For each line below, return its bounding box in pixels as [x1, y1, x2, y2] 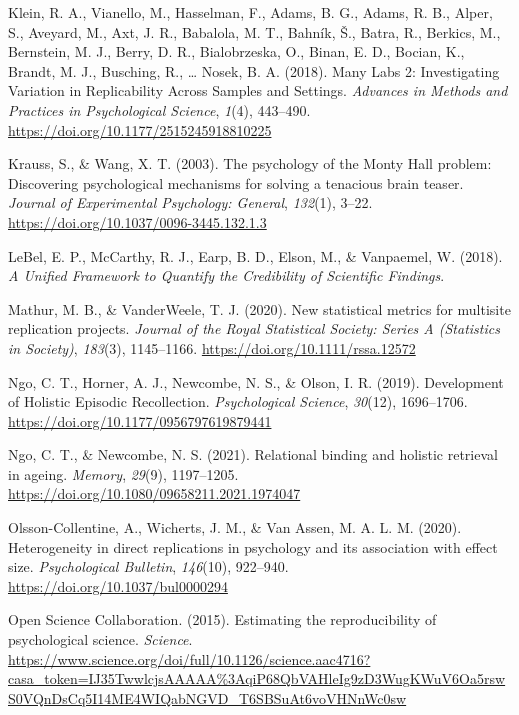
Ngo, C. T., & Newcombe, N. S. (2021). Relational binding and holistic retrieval [8, 444, 498, 465]
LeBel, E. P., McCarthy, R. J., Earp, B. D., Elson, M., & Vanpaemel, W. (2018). [8, 245, 503, 266]
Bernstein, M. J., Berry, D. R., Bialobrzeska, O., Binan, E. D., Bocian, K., [8, 41, 465, 62]
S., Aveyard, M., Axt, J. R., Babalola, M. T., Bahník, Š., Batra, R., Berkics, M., [8, 21, 501, 42]
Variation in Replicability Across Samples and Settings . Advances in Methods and [8, 80, 508, 101]
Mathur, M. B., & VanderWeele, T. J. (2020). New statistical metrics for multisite [8, 298, 511, 319]
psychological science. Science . [8, 629, 193, 650]
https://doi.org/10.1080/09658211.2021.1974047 [8, 483, 301, 504]
